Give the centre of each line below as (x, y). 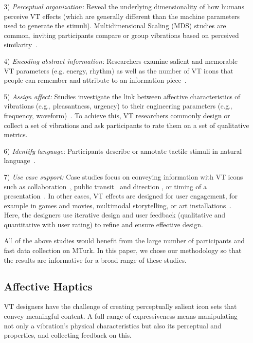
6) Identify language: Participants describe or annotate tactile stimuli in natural (123, 151)
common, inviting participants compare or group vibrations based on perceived (122, 35)
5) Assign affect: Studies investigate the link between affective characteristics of (122, 96)
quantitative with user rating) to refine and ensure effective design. (104, 224)
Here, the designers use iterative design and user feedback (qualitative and (115, 215)
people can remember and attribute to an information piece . (95, 80)
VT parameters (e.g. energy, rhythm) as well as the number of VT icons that (119, 70)
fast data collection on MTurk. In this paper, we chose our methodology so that (123, 250)
